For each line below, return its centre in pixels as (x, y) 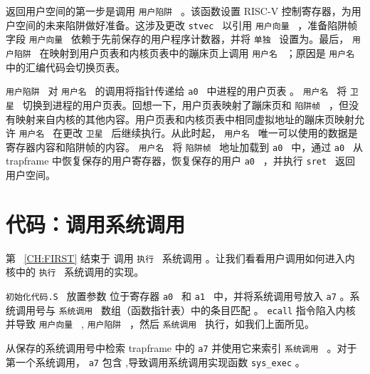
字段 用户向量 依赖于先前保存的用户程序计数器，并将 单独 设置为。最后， (178, 39)
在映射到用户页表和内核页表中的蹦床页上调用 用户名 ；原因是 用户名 (197, 52)
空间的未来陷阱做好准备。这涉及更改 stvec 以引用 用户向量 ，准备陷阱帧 (186, 25)
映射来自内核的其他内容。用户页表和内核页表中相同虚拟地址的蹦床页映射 (185, 119)
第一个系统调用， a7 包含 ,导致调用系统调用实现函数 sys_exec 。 (155, 362)
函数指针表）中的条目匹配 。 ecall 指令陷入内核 (243, 310)
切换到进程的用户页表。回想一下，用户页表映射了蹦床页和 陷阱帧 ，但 (185, 104)
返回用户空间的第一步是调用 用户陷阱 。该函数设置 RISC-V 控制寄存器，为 (179, 11)
